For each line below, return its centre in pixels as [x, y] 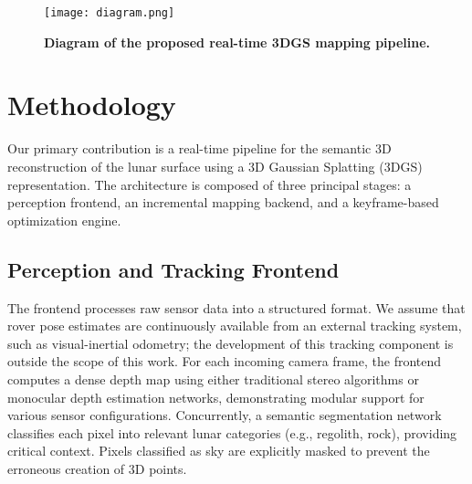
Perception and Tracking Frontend [173, 269]
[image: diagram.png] [110, 13]
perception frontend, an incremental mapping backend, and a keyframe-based [223, 202]
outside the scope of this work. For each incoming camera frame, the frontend [225, 361]
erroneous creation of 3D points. [97, 468]
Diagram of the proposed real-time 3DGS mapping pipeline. [237, 42]
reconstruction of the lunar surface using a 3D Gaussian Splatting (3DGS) [215, 166]
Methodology [92, 105]
